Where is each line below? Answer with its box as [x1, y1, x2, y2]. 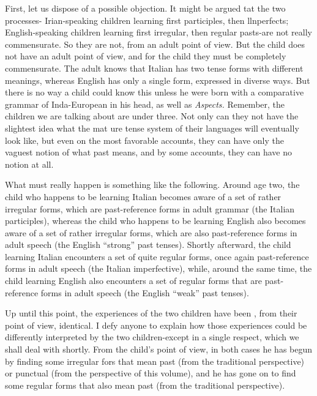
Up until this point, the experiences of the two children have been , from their [5, 307, 297, 319]
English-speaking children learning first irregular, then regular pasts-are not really [5, 26, 312, 39]
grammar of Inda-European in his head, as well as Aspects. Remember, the [5, 97, 285, 110]
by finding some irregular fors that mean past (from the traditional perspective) [5, 354, 305, 367]
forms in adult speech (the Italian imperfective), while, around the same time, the [5, 262, 312, 275]
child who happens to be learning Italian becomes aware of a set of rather [5, 190, 282, 203]
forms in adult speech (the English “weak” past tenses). [40, 286, 249, 299]
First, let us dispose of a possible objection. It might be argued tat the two [5, 2, 286, 14]
